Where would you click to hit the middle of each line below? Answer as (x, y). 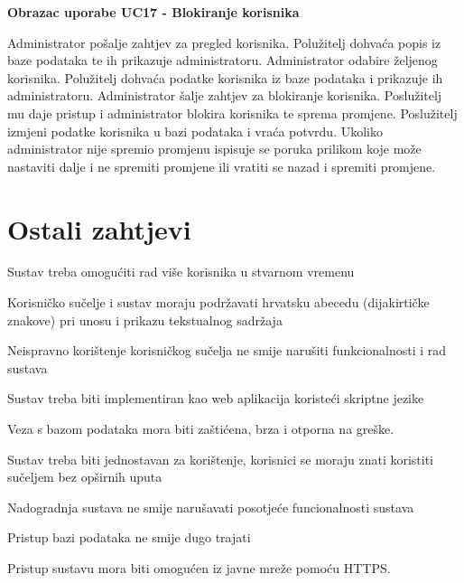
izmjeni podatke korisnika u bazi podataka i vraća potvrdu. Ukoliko (195, 131)
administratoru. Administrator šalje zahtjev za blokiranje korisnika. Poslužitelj (225, 95)
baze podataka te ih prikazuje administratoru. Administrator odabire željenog (223, 60)
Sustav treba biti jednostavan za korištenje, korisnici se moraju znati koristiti (221, 459)
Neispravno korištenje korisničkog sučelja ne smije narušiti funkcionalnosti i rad (227, 350)
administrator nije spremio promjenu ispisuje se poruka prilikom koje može (214, 149)
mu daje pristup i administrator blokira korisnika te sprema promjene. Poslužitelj (232, 113)
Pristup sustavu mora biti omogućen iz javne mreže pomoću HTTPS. (199, 568)
